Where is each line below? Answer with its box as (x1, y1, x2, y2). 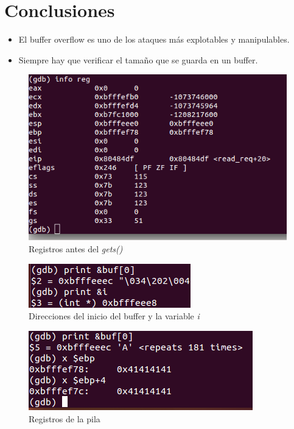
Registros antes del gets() (29, 243, 123, 255)
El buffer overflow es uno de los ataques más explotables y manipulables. (18, 33, 290, 46)
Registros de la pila (29, 412, 100, 425)
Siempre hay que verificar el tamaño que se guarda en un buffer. (18, 53, 258, 66)
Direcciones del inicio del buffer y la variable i (29, 310, 200, 322)
